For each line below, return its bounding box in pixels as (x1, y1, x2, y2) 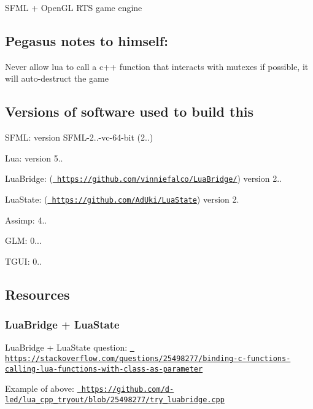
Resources (5, 284, 70, 303)
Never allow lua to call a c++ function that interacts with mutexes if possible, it (5, 60, 309, 72)
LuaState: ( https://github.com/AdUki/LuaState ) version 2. (5, 193, 239, 206)
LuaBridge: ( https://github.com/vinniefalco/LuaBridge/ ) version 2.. (5, 172, 282, 185)
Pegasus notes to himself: (5, 31, 168, 50)
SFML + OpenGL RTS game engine (5, 1, 142, 14)
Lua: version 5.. (5, 151, 63, 164)
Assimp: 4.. (5, 213, 47, 226)
